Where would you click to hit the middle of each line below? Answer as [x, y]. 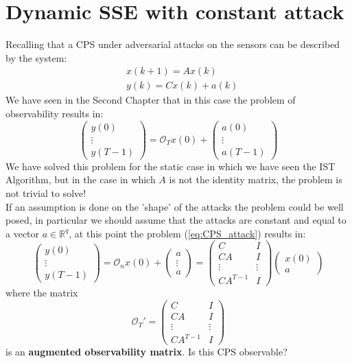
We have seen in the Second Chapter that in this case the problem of [151, 100]
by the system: [36, 57]
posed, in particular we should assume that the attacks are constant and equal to [176, 220]
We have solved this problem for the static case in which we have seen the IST [171, 166]
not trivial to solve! [46, 192]
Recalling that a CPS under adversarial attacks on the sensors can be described [173, 44]
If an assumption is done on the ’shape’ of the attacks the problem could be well [175, 206]
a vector [23, 233]
